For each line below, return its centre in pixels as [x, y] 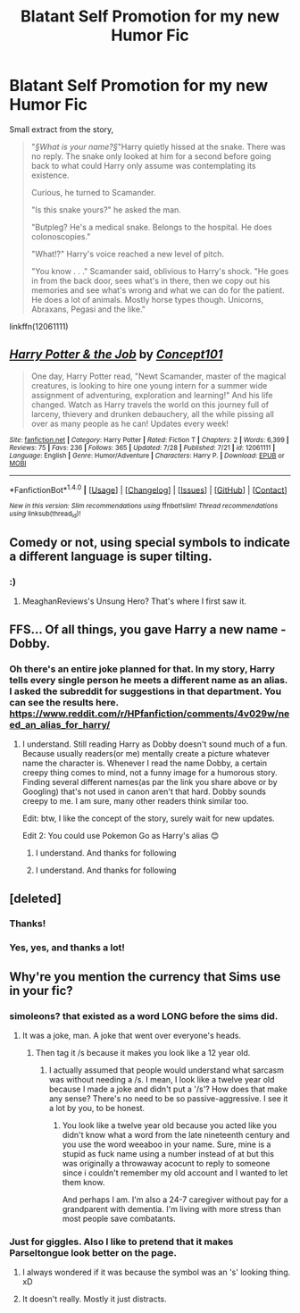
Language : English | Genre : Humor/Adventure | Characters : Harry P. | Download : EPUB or [147, 456]
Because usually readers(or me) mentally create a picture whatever [146, 754]
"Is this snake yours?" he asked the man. [106, 209]
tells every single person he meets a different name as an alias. [149, 680]
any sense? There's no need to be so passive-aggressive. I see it [168, 1099]
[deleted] [36, 898]
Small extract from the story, [62, 129]
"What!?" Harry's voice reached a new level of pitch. [128, 254]
